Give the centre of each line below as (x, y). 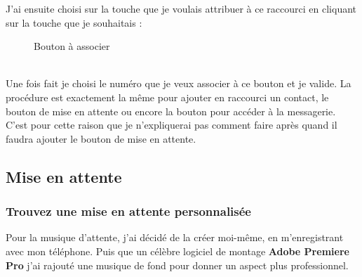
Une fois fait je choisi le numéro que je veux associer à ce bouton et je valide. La (179, 83)
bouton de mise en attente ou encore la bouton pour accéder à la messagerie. (171, 111)
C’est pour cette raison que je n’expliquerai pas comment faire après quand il (172, 125)
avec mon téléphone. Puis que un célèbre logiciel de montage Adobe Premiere (177, 251)
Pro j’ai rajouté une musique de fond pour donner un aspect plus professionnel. (177, 265)
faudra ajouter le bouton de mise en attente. (101, 138)
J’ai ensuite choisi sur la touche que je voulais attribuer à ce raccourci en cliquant (181, 8)
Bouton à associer (72, 46)
